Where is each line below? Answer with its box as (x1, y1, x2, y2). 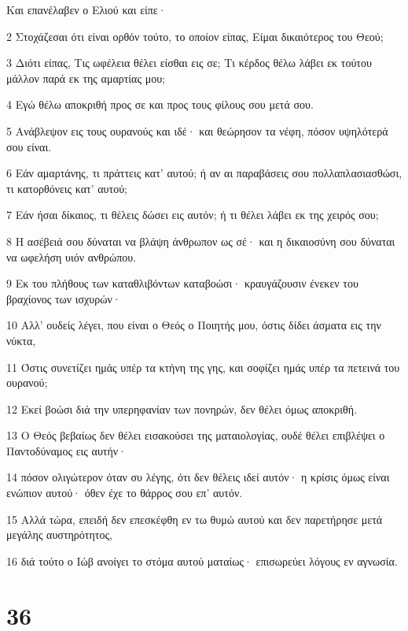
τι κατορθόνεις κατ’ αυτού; (6, 180, 127, 196)
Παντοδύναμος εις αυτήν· (6, 442, 127, 458)
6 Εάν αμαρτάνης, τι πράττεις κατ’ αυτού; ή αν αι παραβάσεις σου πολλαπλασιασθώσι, (6, 165, 402, 181)
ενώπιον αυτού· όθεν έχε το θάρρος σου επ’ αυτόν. (6, 484, 243, 501)
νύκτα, (6, 332, 36, 348)
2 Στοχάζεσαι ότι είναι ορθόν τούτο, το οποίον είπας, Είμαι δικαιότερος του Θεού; (6, 28, 384, 44)
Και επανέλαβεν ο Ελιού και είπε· (6, 2, 167, 17)
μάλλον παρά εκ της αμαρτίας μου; (6, 69, 165, 86)
